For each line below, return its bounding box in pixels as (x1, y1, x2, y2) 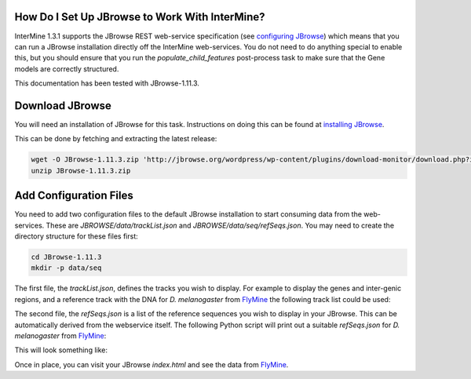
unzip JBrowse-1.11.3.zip (31, 166, 131, 175)
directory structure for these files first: (14, 231, 138, 241)
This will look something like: (14, 345, 108, 355)
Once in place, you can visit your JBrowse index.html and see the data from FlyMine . (14, 359, 289, 369)
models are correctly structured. (14, 64, 119, 74)
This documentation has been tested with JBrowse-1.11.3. (14, 78, 200, 88)
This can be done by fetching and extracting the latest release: (14, 134, 217, 144)
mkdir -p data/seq (31, 264, 102, 272)
